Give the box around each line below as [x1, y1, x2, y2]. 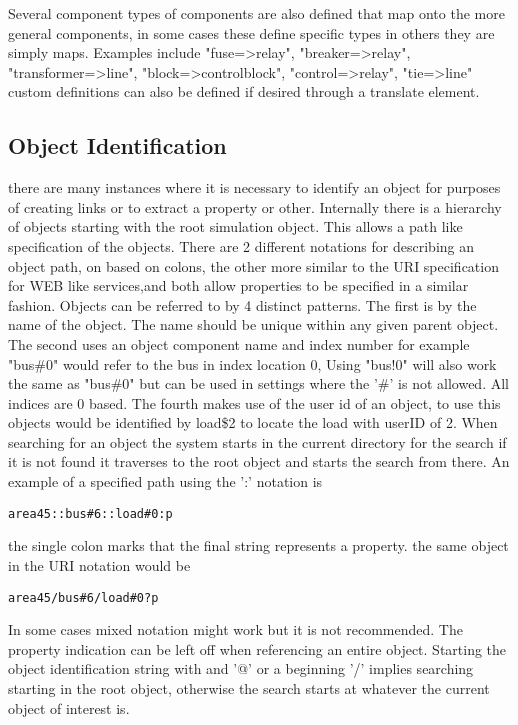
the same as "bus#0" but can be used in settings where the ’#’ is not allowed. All [8, 373, 509, 394]
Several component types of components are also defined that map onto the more [8, 3, 505, 23]
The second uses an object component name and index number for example [8, 333, 470, 354]
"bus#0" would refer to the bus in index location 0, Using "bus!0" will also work [8, 353, 497, 374]
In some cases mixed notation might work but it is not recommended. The [8, 619, 463, 640]
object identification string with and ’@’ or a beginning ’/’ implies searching [8, 658, 474, 679]
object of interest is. [8, 697, 130, 718]
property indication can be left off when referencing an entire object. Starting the [8, 638, 507, 659]
